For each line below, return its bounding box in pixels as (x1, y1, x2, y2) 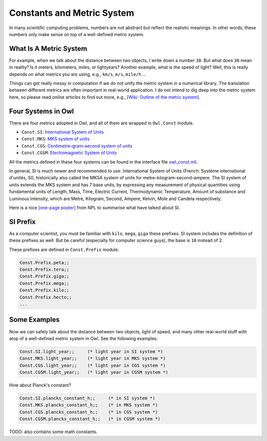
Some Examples (9, 316, 60, 324)
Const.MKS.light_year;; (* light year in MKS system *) (19, 356, 166, 361)
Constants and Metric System (9, 7, 134, 18)
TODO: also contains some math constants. (9, 429, 98, 435)
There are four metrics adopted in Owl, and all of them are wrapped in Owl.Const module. (9, 120, 194, 126)
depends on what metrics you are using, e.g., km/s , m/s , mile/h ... (9, 71, 146, 77)
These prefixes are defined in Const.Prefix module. (9, 246, 120, 252)
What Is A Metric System (9, 44, 88, 53)
